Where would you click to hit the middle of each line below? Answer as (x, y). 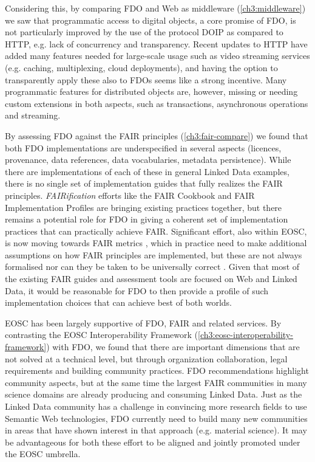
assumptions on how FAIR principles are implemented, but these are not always (154, 254)
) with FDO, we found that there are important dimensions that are (173, 347)
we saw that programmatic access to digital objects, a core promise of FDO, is (151, 20)
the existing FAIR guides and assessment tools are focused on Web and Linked (151, 279)
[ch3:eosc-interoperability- (246, 335)
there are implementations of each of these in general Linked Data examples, (147, 171)
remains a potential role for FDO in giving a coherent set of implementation (147, 219)
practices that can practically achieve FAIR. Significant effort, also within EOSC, (156, 231)
